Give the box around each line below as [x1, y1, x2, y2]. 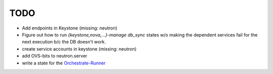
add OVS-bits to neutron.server [22, 53, 87, 59]
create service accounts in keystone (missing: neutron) [22, 45, 136, 52]
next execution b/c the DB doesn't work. [22, 39, 106, 45]
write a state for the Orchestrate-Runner [22, 60, 106, 66]
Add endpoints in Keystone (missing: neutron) [22, 25, 117, 31]
